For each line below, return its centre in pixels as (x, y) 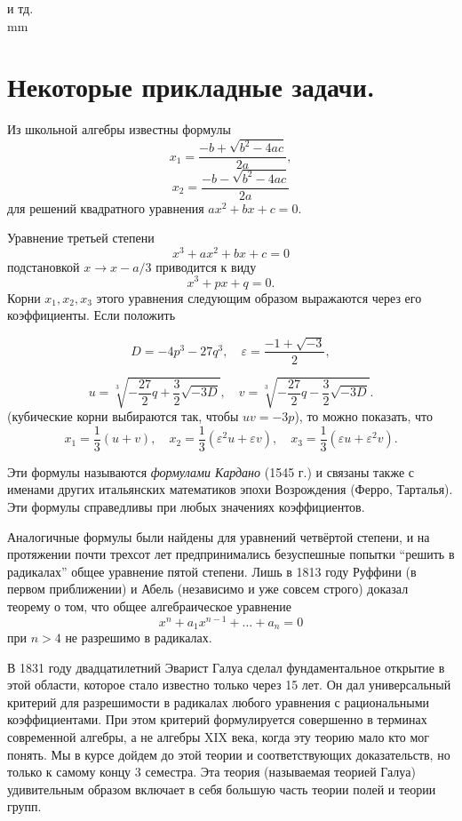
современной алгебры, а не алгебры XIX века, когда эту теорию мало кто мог (219, 737)
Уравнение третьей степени (81, 238)
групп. (24, 806)
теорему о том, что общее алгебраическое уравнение (150, 606)
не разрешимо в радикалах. (139, 638)
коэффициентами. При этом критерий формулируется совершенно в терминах (217, 719)
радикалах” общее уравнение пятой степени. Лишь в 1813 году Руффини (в (212, 571)
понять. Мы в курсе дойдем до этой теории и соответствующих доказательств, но (229, 754)
